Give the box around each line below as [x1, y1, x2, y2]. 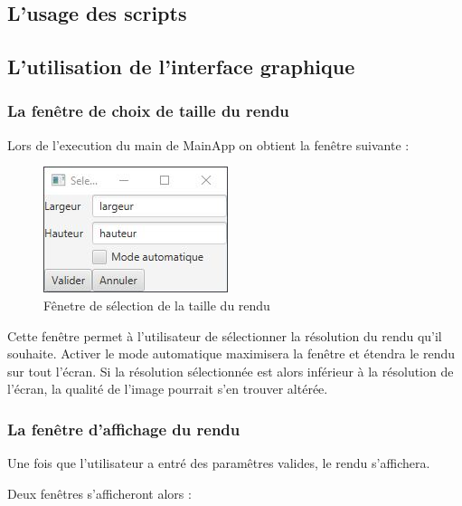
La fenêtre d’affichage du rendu [7, 417, 240, 440]
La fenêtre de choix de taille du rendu [7, 100, 289, 122]
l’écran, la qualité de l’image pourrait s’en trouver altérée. [7, 379, 328, 398]
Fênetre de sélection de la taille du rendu [43, 295, 270, 314]
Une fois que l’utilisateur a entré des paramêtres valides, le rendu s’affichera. [7, 453, 430, 473]
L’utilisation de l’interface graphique [7, 53, 355, 81]
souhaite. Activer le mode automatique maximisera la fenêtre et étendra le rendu [7, 344, 455, 363]
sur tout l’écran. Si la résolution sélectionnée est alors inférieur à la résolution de [7, 361, 454, 380]
